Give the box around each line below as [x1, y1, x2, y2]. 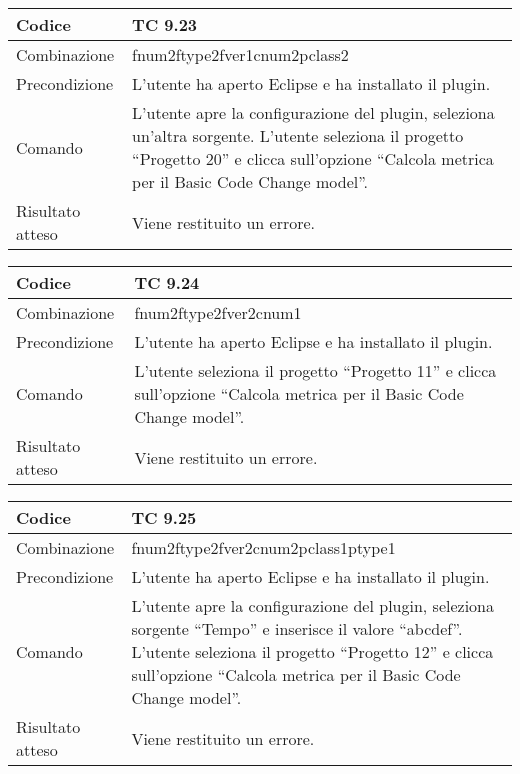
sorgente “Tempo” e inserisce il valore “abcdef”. [131, 617, 463, 640]
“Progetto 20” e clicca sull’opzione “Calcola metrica [132, 147, 494, 170]
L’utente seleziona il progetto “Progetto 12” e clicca [131, 640, 494, 663]
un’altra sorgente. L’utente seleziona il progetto [132, 124, 464, 147]
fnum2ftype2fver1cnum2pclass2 [132, 43, 349, 66]
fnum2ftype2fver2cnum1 [134, 301, 302, 324]
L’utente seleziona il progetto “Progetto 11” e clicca [134, 359, 497, 382]
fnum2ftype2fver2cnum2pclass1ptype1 [131, 536, 396, 559]
